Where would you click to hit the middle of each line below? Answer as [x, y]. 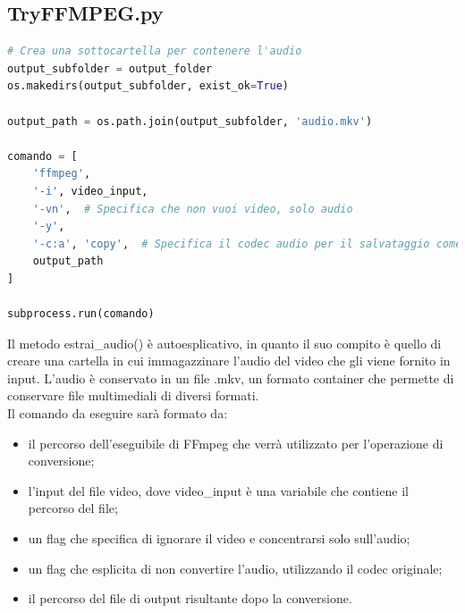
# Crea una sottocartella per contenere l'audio [155, 51]
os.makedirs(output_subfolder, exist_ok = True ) [148, 86]
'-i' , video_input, [90, 191]
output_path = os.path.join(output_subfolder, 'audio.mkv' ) [190, 121]
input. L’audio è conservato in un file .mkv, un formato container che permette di [231, 378]
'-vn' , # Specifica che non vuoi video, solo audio [193, 209]
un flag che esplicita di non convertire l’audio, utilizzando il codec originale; [235, 568]
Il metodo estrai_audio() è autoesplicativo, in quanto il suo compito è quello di [224, 343]
